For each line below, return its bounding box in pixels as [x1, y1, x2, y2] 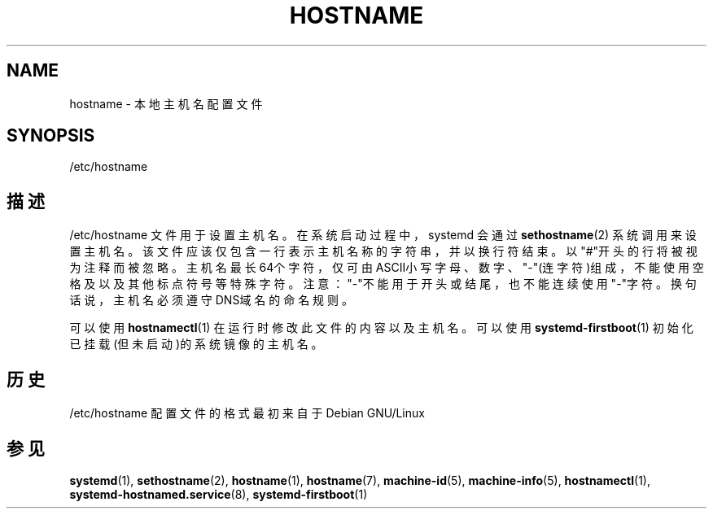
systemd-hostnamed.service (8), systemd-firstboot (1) [69, 487, 368, 501]
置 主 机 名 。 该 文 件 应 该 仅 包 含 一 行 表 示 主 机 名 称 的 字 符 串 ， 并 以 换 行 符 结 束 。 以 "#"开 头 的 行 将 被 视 [69, 244, 698, 259]
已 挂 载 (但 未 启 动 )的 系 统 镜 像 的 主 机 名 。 [69, 337, 323, 351]
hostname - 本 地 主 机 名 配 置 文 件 [69, 96, 263, 111]
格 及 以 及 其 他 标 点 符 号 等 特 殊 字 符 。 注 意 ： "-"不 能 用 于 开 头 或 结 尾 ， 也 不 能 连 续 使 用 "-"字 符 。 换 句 [69, 277, 697, 291]
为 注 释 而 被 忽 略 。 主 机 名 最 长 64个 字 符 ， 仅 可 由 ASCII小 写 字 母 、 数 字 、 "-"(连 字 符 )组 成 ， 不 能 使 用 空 [69, 260, 704, 275]
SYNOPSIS [7, 125, 95, 146]
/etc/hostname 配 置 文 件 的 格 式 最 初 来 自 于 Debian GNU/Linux [69, 406, 425, 421]
